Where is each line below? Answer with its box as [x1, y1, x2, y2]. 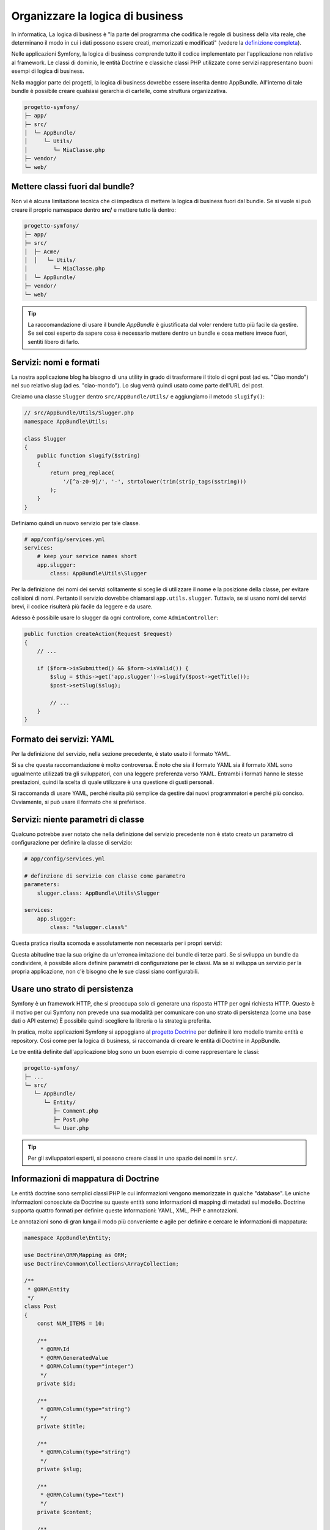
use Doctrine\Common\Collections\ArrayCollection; [24, 1260, 180, 1267]
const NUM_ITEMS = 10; [37, 1320, 105, 1327]
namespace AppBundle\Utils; [24, 418, 108, 425]
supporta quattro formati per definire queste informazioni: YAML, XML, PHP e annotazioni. [11, 1206, 238, 1214]
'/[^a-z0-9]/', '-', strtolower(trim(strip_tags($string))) [62, 478, 247, 485]
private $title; [37, 1423, 86, 1430]
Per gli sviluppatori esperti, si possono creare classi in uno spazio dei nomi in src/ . [28, 1154, 238, 1162]
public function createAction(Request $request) [24, 630, 173, 638]
